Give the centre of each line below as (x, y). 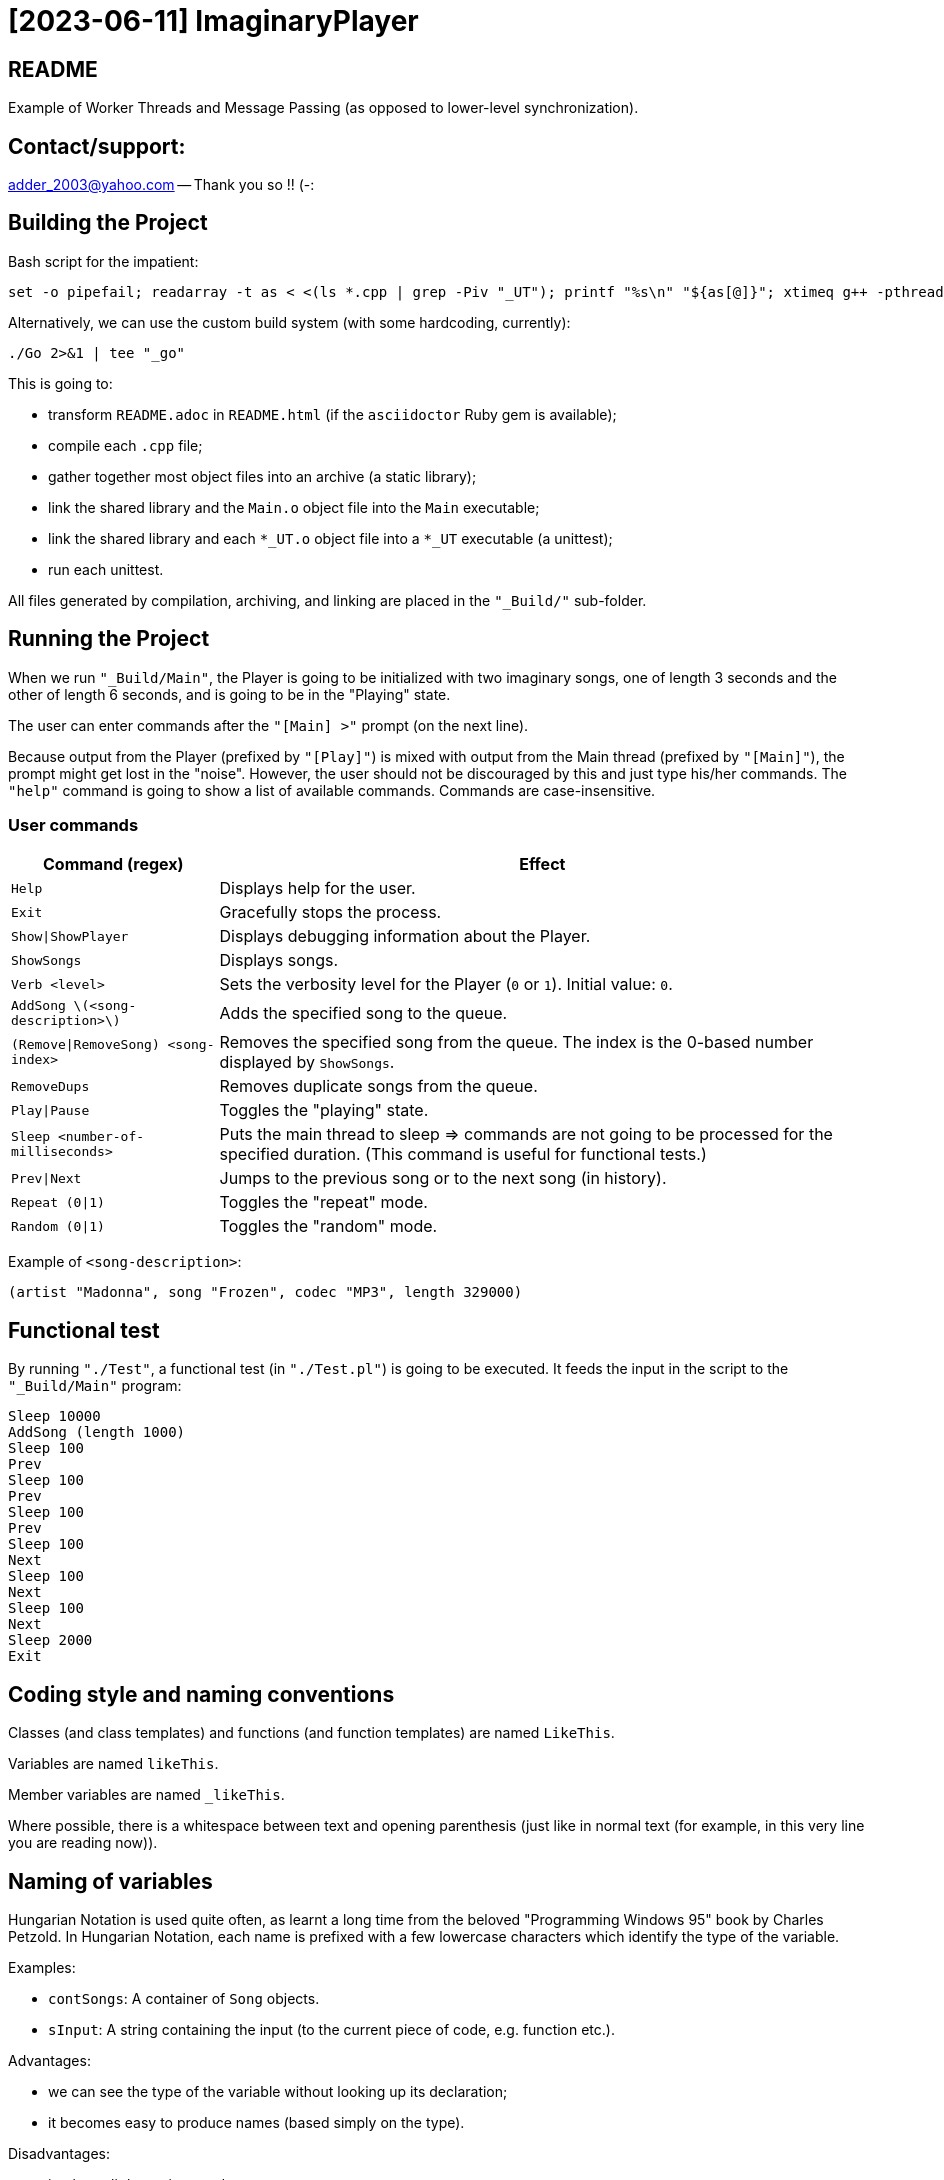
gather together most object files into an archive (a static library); (262, 476)
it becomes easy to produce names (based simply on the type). (256, 2122)
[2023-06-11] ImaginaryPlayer (213, 21)
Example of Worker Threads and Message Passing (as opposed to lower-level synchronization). (323, 108)
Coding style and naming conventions (201, 1694)
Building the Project (108, 223)
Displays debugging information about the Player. (405, 936)
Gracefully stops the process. (330, 912)
